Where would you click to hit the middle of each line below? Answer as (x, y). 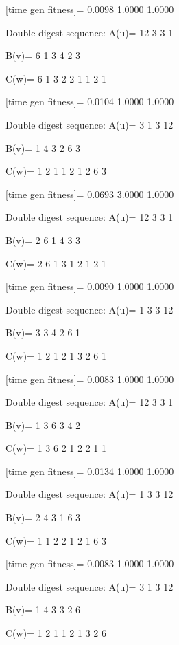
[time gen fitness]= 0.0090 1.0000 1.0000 (90, 286)
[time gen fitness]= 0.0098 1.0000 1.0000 (90, 9)
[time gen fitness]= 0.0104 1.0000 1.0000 (90, 101)
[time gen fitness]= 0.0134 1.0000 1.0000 (90, 471)
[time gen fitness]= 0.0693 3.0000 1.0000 (90, 194)
